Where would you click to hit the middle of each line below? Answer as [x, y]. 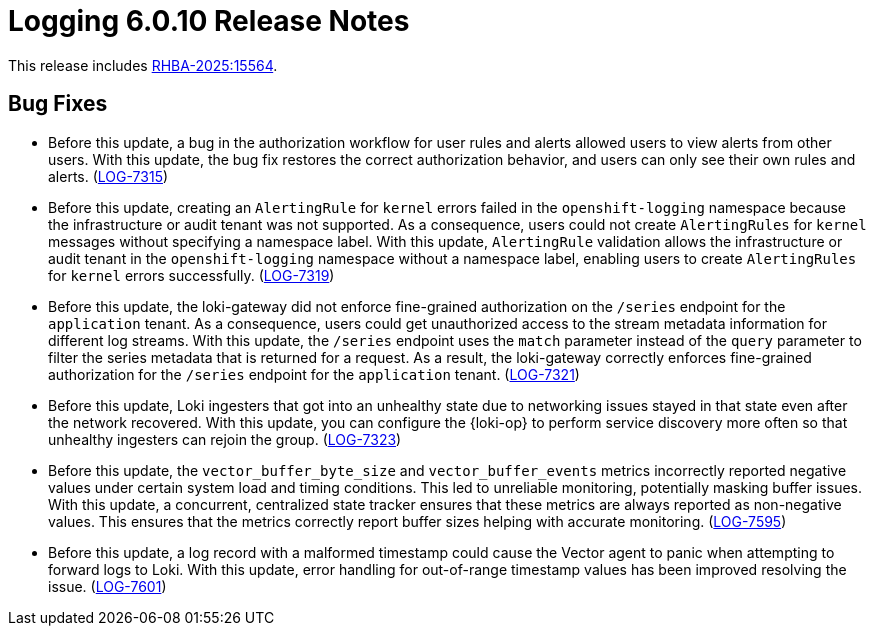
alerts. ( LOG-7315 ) [108, 176]
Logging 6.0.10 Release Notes [209, 21]
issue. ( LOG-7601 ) [107, 586]
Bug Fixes [58, 104]
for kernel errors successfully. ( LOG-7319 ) [191, 275]
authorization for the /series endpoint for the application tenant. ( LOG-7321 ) [314, 374]
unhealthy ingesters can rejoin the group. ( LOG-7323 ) [225, 439]
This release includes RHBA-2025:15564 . [143, 65]
